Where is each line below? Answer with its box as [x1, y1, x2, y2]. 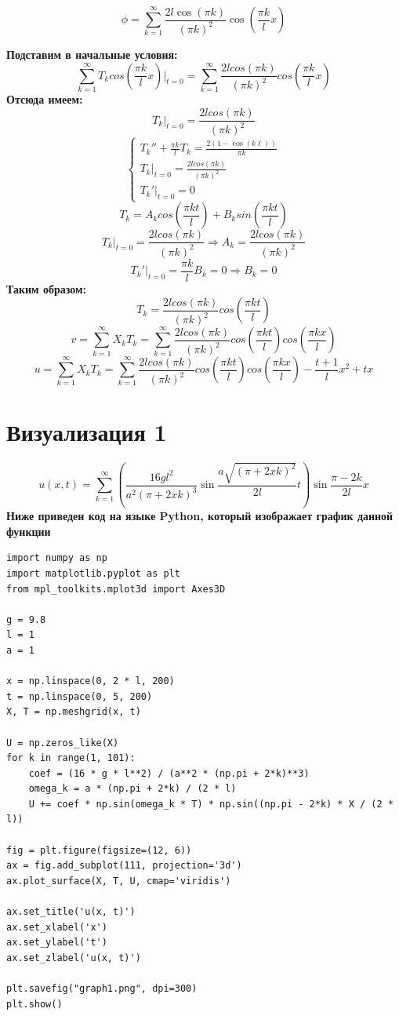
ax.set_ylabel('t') [6, 937, 107, 949]
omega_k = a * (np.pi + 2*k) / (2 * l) [28, 783, 237, 795]
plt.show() [6, 998, 63, 1010]
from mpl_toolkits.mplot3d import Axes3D [6, 583, 226, 595]
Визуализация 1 [6, 416, 167, 448]
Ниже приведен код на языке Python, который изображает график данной [6, 508, 394, 524]
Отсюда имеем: [6, 91, 83, 107]
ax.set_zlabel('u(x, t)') [6, 952, 141, 963]
